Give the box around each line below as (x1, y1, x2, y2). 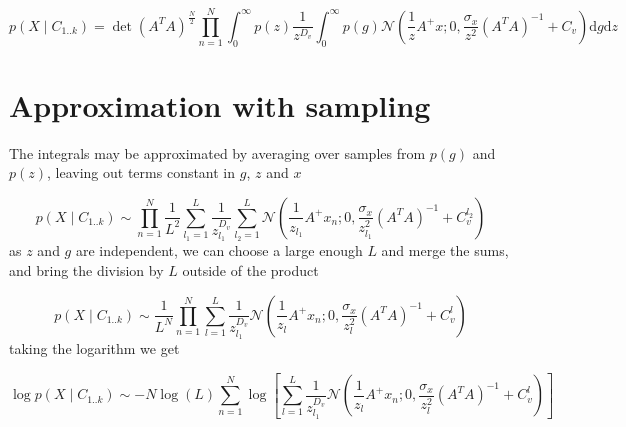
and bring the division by (9, 259, 164, 280)
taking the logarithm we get (9, 338, 180, 359)
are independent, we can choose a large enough (75, 240, 363, 261)
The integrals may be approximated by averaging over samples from (9, 142, 426, 163)
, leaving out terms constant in (47, 162, 236, 183)
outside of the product (182, 259, 319, 280)
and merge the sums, (381, 240, 509, 261)
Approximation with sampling (9, 84, 431, 125)
